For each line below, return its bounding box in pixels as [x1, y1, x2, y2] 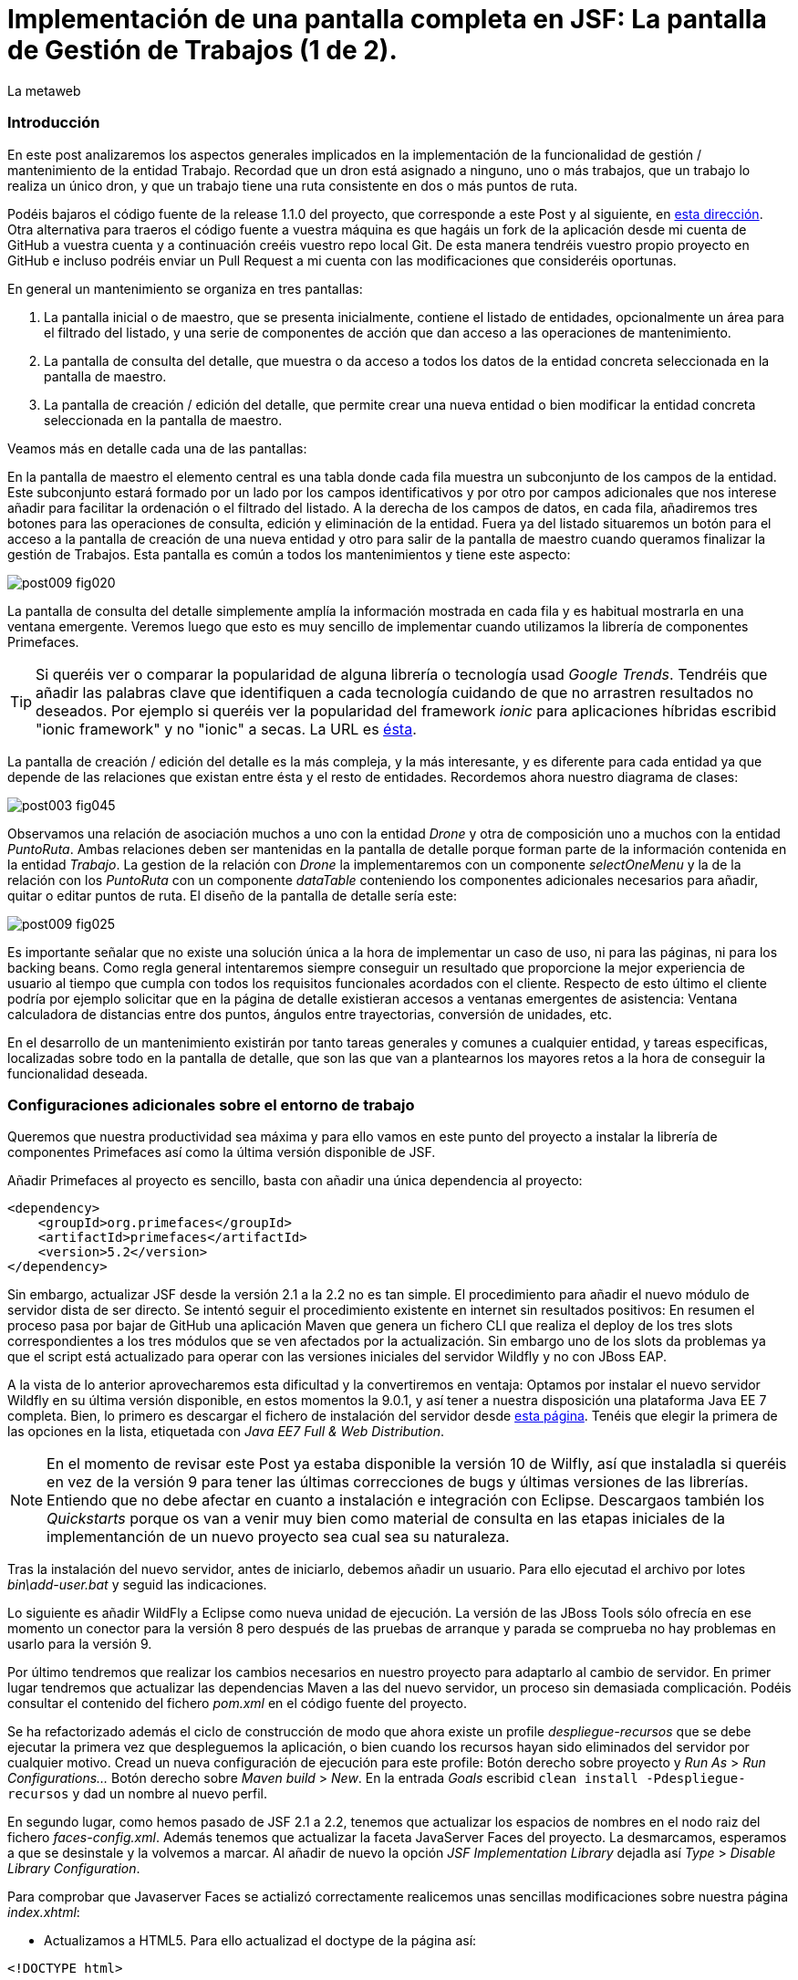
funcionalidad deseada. [7, 1065, 149, 1081]
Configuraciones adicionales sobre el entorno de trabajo [7, 1095, 415, 1114]
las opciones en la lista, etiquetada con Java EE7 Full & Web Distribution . [7, 1423, 445, 1440]
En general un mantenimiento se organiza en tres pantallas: [7, 280, 363, 297]
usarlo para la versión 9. [7, 1636, 152, 1652]
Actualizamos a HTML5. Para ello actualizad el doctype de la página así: [44, 1933, 477, 1949]
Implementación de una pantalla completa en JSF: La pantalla [7, 4, 767, 35]
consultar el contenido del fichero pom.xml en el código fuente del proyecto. [7, 1695, 467, 1712]
